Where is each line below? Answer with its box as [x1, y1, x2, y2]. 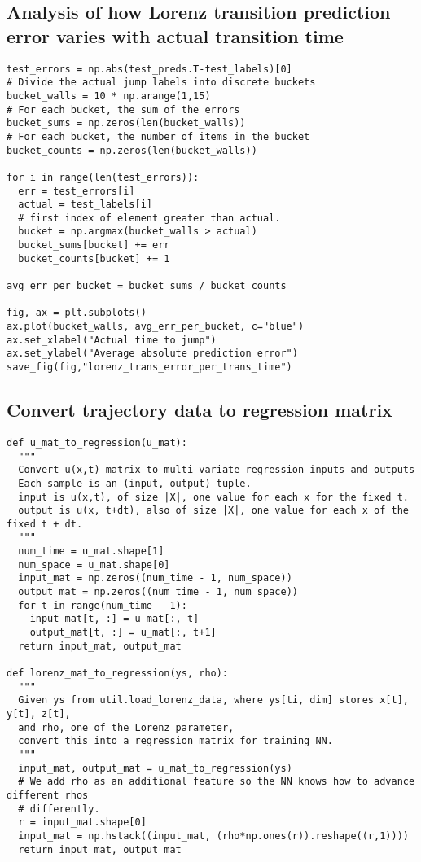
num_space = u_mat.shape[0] [18, 558, 170, 571]
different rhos [7, 789, 89, 801]
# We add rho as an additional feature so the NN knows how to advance [18, 776, 415, 788]
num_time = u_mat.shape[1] [18, 545, 164, 558]
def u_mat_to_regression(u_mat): [7, 436, 187, 449]
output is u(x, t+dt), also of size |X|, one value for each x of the [18, 505, 409, 517]
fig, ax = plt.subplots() [7, 307, 147, 319]
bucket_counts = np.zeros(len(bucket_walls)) [7, 144, 257, 156]
